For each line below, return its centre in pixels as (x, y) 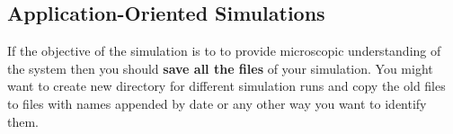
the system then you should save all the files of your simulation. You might (220, 68)
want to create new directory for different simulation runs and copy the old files (226, 86)
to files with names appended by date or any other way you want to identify (217, 103)
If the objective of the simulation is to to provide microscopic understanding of (224, 51)
